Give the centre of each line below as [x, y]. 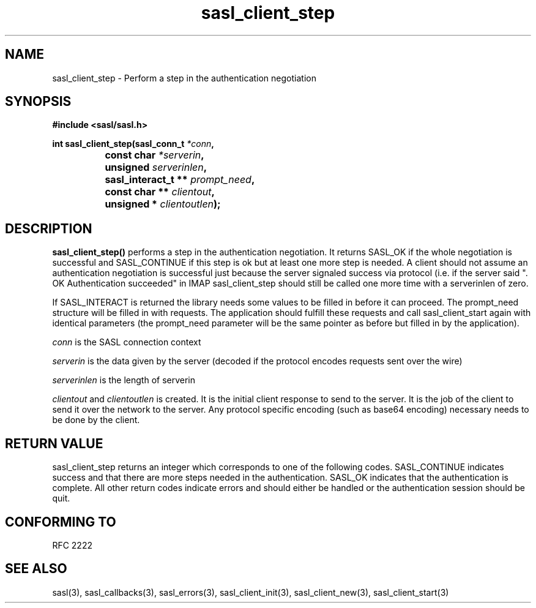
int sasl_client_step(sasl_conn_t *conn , [133, 144]
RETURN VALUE [54, 443]
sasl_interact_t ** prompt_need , [180, 180]
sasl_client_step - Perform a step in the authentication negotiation [184, 78]
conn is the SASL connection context [127, 342]
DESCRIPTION [49, 228]
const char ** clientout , [160, 192]
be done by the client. [96, 420]
